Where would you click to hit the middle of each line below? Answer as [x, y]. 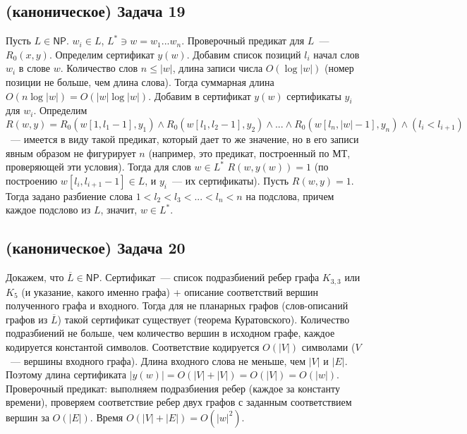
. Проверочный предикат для [243, 41]
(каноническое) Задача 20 [96, 248]
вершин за [28, 417]
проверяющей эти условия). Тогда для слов [98, 167]
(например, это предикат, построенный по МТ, [249, 153]
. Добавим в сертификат [200, 95]
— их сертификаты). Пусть [230, 180]
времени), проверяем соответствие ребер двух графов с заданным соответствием [179, 402]
